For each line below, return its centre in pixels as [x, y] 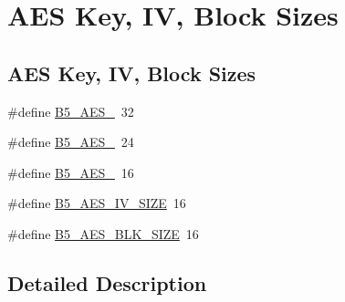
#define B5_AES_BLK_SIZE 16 [103, 233]
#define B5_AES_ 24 [71, 142]
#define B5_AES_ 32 [71, 111]
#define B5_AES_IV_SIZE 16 [97, 203]
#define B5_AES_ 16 [71, 172]
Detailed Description [107, 282]
